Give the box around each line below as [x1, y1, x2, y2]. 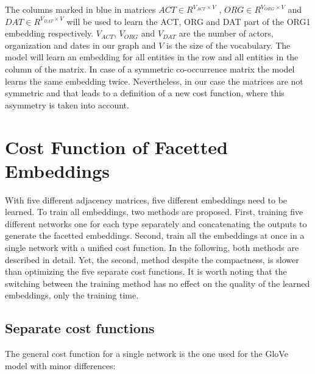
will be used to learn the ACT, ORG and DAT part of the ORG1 [66, 15, 311, 27]
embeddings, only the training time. [5, 289, 139, 302]
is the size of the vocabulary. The [166, 38, 291, 51]
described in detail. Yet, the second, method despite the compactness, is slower [5, 253, 299, 266]
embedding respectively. [5, 27, 94, 40]
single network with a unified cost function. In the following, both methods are [5, 241, 299, 254]
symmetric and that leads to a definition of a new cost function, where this [5, 86, 285, 99]
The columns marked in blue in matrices [5, 3, 156, 15]
